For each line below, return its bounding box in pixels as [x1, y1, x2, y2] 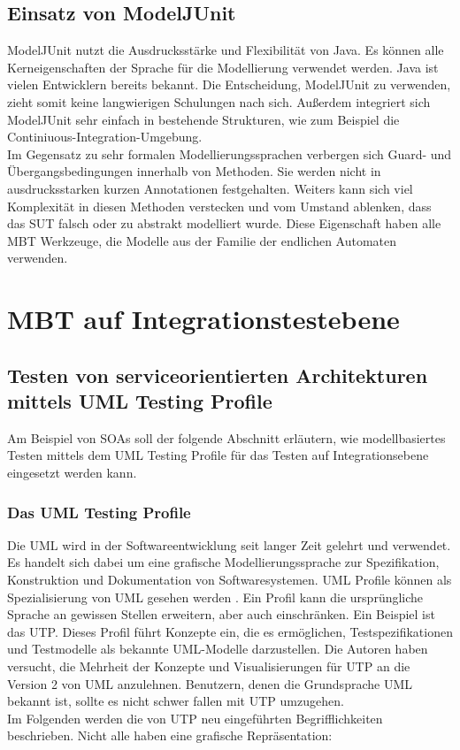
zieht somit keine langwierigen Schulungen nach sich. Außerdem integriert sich [7, 92, 431, 111]
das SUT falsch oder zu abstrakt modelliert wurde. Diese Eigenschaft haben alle [7, 214, 441, 233]
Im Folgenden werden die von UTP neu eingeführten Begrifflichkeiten [7, 708, 383, 727]
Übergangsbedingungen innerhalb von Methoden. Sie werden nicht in [7, 162, 381, 180]
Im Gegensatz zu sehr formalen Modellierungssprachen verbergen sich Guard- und [7, 144, 452, 163]
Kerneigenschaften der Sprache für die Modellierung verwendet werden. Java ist [7, 57, 439, 76]
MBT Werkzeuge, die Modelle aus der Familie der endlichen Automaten [7, 231, 397, 249]
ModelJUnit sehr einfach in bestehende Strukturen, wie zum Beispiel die [7, 110, 400, 128]
